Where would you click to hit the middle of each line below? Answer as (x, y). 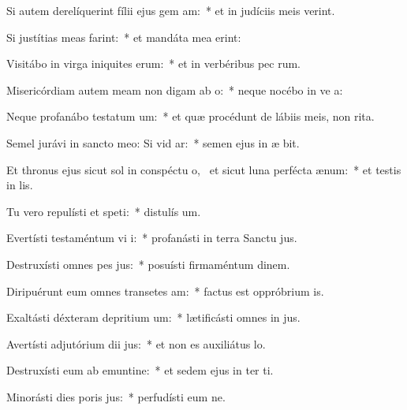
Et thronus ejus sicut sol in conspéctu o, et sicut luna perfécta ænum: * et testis (204, 169)
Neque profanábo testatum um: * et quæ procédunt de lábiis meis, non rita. (190, 116)
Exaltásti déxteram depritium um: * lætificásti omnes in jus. (153, 317)
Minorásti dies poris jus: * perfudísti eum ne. (116, 396)
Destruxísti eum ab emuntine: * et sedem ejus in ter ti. (140, 370)
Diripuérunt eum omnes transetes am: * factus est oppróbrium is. (165, 291)
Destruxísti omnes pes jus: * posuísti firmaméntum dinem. (148, 264)
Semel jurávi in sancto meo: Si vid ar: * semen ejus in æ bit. (153, 142)
